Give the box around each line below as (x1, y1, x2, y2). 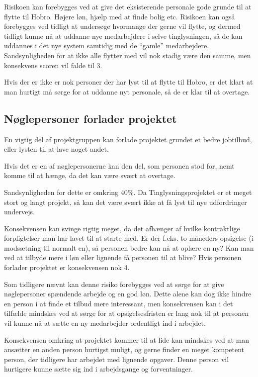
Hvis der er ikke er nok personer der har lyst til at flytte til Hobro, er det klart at (4, 77, 253, 87)
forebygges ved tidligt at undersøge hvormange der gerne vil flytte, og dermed (4, 21, 241, 31)
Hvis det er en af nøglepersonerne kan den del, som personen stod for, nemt (4, 160, 235, 171)
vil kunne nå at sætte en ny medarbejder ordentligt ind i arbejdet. (4, 318, 206, 328)
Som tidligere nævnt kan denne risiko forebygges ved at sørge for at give (4, 279, 224, 289)
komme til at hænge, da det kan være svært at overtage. (4, 170, 175, 181)
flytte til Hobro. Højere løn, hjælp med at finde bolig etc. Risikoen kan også (4, 11, 235, 21)
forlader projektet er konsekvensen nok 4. (4, 262, 130, 273)
